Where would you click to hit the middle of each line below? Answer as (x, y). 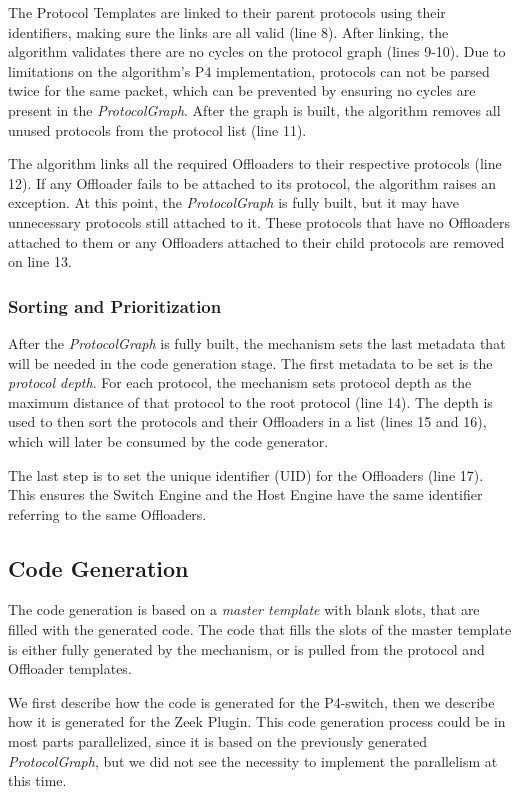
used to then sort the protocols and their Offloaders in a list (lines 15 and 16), (247, 421)
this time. (37, 780)
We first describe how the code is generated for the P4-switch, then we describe (251, 701)
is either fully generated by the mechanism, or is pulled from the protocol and (246, 648)
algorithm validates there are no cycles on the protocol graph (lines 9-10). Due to (257, 51)
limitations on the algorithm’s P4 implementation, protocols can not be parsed (249, 70)
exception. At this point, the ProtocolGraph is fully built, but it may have (234, 202)
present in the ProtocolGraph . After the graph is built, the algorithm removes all (254, 109)
